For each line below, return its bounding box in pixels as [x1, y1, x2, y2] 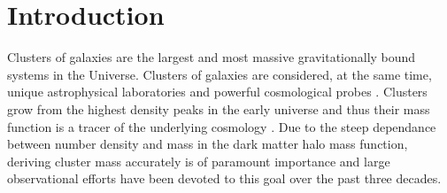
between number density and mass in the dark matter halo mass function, [7, 135, 408, 153]
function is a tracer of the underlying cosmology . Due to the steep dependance [7, 117, 436, 135]
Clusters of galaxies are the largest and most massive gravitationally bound [7, 48, 416, 66]
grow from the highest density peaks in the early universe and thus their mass [7, 99, 430, 118]
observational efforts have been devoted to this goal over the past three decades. [7, 169, 442, 188]
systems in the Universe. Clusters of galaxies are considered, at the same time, [7, 65, 432, 83]
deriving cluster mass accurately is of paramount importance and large [7, 151, 390, 170]
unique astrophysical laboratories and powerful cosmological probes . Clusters [7, 82, 428, 101]
